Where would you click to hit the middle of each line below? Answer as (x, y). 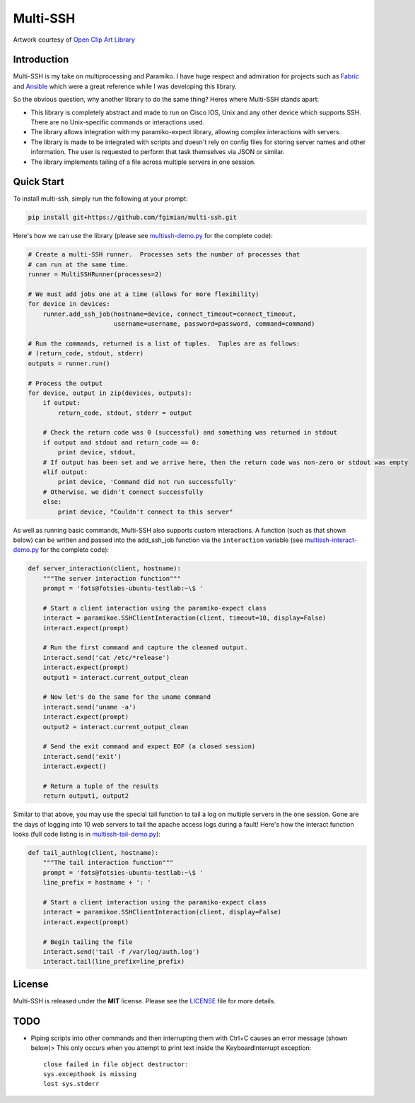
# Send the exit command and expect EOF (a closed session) (149, 747)
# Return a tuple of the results (101, 786)
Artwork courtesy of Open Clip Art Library (74, 40)
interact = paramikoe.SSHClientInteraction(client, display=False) (162, 912)
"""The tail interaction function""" (108, 863)
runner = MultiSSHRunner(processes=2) (95, 275)
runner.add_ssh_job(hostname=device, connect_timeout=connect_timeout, (170, 314)
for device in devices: (69, 304)
